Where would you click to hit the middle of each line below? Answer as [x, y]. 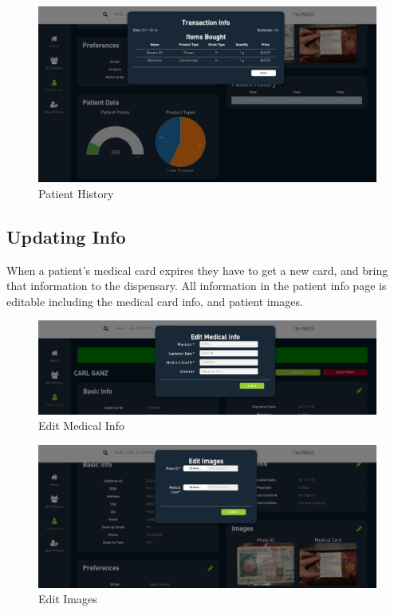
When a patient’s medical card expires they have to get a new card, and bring [197, 270]
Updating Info [66, 236]
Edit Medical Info [81, 425]
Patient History [76, 193]
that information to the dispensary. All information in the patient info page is [197, 286]
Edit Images [68, 599]
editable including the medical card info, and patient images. [155, 301]
